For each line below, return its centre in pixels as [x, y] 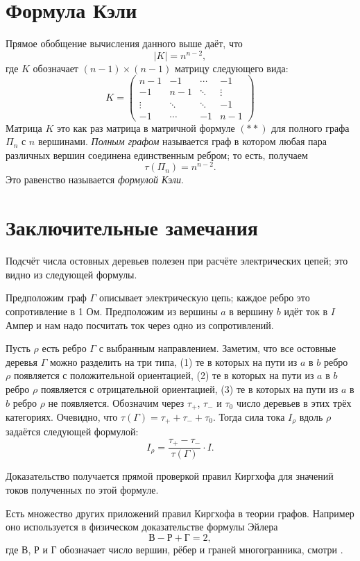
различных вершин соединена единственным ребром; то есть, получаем [157, 154]
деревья [22, 361]
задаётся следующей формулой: [72, 432]
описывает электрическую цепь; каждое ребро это [204, 298]
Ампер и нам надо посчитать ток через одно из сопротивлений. [140, 325]
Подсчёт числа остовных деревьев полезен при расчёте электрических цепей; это [177, 261]
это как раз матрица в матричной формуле [146, 127]
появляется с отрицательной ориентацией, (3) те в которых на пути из [189, 388]
